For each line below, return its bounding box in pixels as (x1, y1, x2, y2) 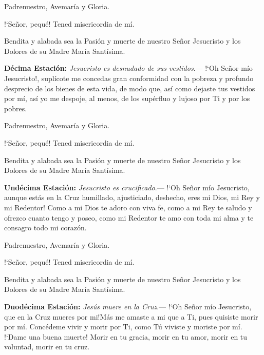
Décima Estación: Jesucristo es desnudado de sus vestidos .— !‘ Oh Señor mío (4, 63, 253, 73)
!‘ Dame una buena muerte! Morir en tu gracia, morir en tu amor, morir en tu (4, 331, 248, 342)
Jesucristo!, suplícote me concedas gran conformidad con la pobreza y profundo (4, 72, 254, 83)
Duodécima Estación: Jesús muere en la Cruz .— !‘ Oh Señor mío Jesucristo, (4, 301, 252, 312)
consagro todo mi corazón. (4, 222, 87, 233)
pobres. (4, 103, 27, 113)
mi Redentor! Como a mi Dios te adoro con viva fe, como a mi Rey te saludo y (4, 202, 252, 212)
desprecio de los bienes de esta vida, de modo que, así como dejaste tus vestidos (4, 83, 255, 93)
